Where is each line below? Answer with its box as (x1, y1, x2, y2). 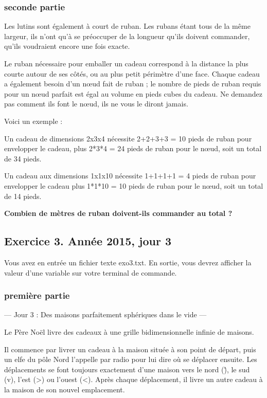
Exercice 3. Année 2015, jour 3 (4, 233, 171, 249)
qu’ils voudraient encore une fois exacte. (4, 41, 130, 51)
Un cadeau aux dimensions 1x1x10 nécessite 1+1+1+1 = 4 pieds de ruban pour (4, 170, 256, 181)
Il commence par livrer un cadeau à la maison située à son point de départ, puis (4, 343, 256, 354)
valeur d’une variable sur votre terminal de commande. (4, 267, 177, 278)
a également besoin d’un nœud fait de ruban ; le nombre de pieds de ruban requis (4, 78, 261, 89)
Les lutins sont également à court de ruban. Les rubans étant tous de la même (4, 21, 251, 31)
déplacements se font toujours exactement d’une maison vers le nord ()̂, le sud (4, 364, 250, 374)
